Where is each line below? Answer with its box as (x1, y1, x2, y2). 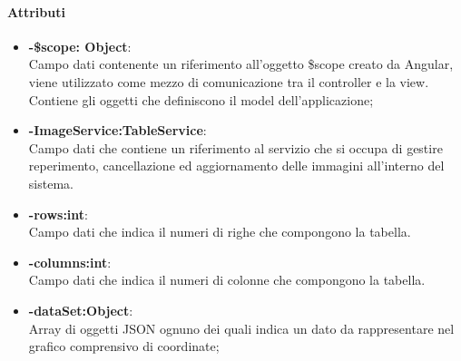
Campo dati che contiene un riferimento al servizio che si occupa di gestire (28, 138, 443, 157)
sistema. (28, 173, 74, 192)
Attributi (7, 2, 65, 21)
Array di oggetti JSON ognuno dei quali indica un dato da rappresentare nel (28, 318, 455, 337)
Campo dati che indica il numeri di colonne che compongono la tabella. (28, 270, 426, 289)
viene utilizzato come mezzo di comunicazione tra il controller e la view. (28, 72, 429, 91)
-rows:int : (28, 204, 88, 223)
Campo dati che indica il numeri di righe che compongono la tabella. (28, 222, 411, 241)
